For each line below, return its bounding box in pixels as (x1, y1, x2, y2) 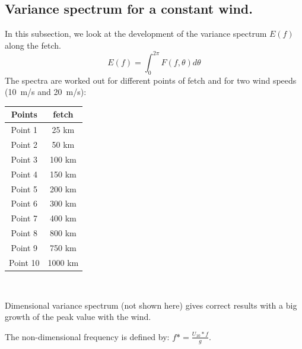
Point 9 (11, 241, 38, 253)
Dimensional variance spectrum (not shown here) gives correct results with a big (5, 299, 297, 311)
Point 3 (11, 153, 38, 165)
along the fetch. (5, 39, 61, 51)
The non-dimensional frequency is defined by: (5, 330, 170, 342)
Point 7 (11, 212, 38, 224)
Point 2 (11, 138, 38, 151)
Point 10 (9, 256, 40, 268)
